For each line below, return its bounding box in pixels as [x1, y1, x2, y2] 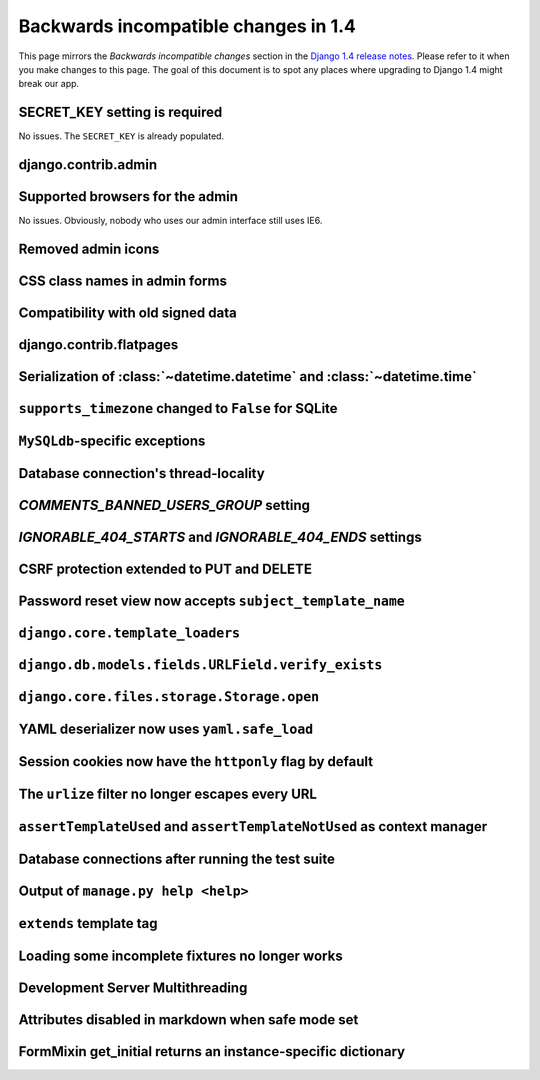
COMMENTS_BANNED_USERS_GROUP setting [18, 497, 310, 514]
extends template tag [18, 915, 158, 932]
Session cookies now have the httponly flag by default [18, 753, 374, 770]
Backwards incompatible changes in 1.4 [18, 15, 357, 37]
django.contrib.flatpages [18, 336, 179, 354]
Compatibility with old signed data [18, 305, 237, 321]
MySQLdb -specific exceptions [18, 433, 206, 450]
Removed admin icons [18, 240, 160, 257]
